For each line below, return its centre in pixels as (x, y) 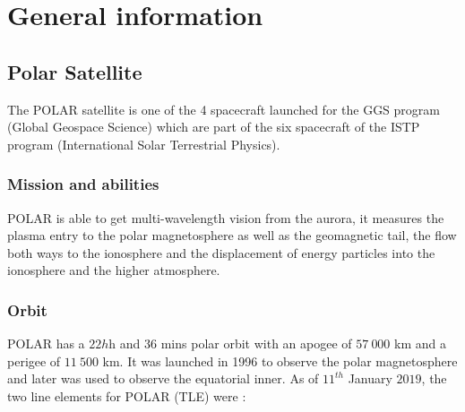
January (370, 378)
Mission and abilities (83, 184)
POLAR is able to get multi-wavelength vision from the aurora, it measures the (226, 217)
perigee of (34, 360)
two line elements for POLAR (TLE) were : (127, 395)
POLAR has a (46, 343)
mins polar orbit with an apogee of (256, 343)
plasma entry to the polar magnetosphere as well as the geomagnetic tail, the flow (232, 235)
